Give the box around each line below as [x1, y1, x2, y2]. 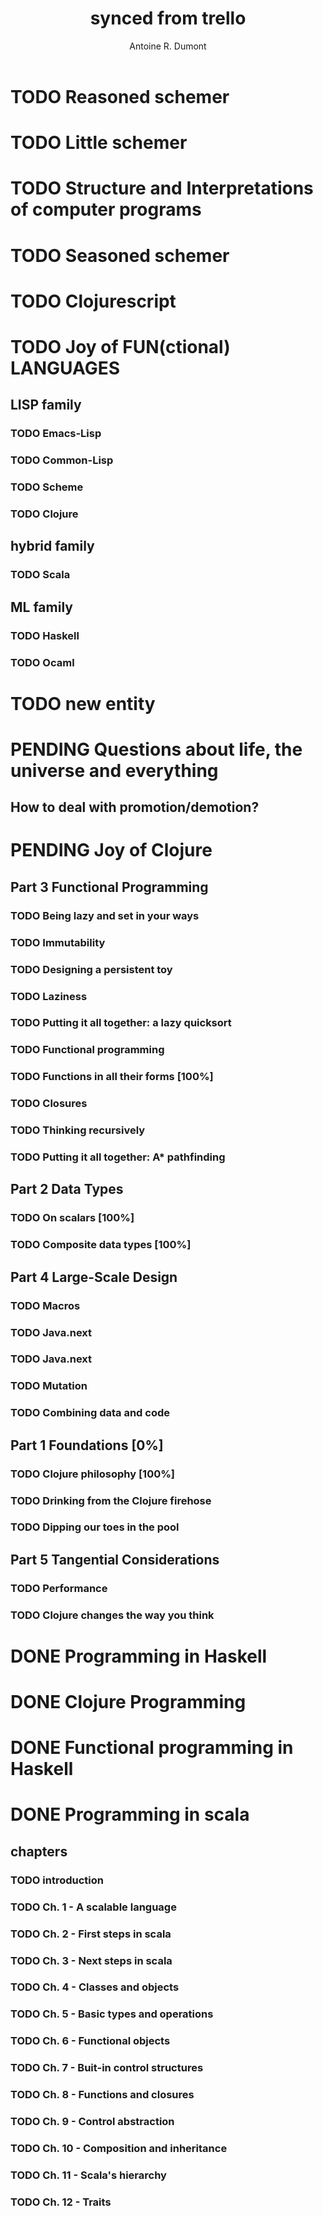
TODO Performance [10, 1581, 108, 1595]
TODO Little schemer [10, 132, 188, 154]
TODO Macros [10, 1298, 81, 1312]
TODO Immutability [10, 935, 106, 949]
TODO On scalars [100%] [10, 1211, 135, 1225]
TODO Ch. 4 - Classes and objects [10, 1980, 180, 1994]
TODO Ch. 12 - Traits [10, 2195, 112, 2209]
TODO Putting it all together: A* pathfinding [10, 1150, 226, 1164]
